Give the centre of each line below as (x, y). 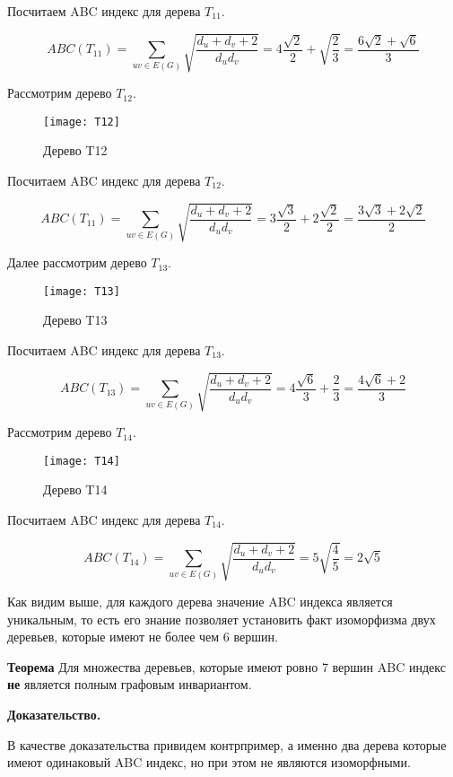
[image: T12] (82, 122)
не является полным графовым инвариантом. (130, 684)
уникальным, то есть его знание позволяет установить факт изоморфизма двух (222, 619)
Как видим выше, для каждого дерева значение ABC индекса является (200, 602)
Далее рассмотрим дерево (77, 262)
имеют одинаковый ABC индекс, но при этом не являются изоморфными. (209, 762)
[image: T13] (82, 291)
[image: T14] (82, 461)
